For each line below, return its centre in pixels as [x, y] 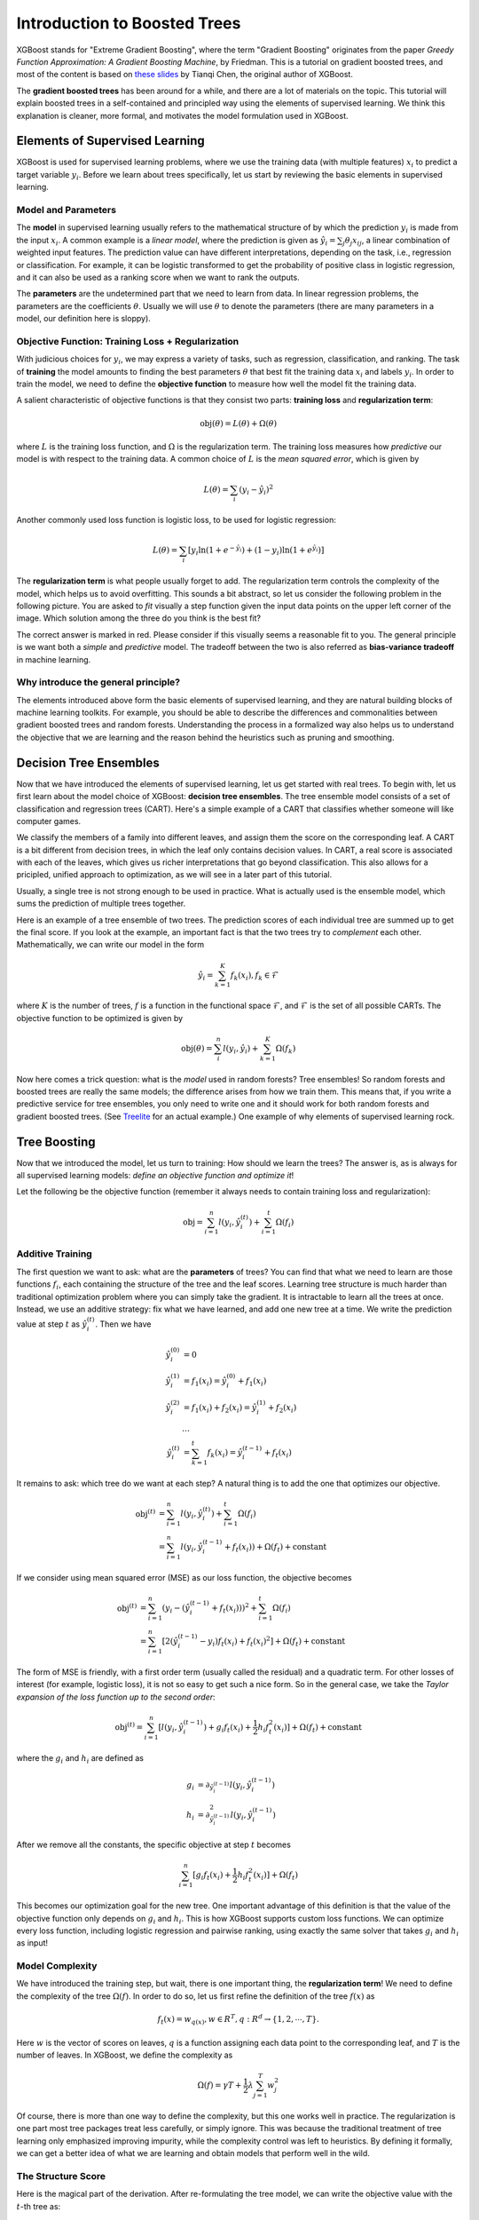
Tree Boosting [56, 1142]
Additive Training [54, 1254]
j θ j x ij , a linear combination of [397, 241]
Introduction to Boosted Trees [129, 23]
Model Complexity [57, 1966]
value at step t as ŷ [52, 1324]
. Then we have [123, 1324]
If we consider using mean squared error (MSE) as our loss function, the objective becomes [184, 1578]
